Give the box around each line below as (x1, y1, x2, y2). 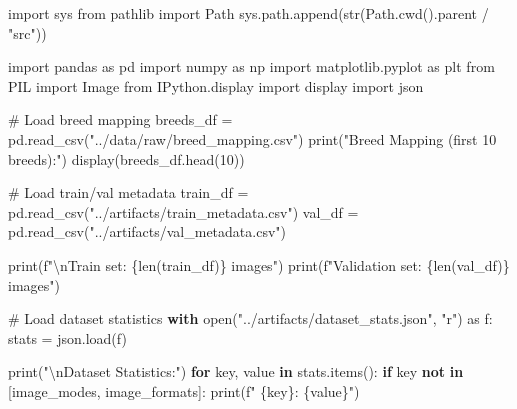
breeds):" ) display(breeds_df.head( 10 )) (8, 148, 245, 169)
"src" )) (8, 22, 47, 43)
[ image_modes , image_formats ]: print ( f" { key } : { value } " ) (8, 380, 360, 401)
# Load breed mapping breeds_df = (8, 109, 233, 130)
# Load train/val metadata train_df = (8, 182, 249, 203)
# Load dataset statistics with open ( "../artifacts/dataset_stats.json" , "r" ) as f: (8, 308, 493, 329)
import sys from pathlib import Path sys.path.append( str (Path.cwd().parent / (8, 3, 489, 23)
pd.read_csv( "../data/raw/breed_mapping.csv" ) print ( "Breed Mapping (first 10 (8, 128, 497, 149)
